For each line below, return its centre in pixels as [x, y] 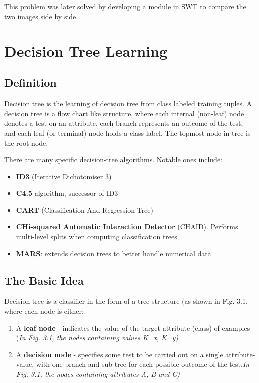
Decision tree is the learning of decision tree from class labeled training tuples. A [128, 103]
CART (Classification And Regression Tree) [84, 210]
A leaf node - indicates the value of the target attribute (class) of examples [133, 328]
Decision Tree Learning [86, 50]
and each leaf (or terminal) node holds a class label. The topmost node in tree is [127, 132]
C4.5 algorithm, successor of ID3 [67, 193]
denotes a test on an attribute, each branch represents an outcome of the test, [124, 123]
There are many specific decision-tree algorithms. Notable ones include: [113, 159]
